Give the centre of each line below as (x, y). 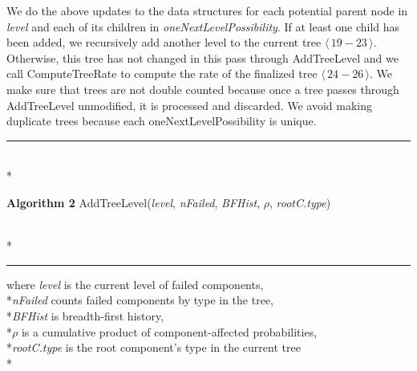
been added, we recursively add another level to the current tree (164, 42)
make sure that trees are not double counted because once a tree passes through (203, 89)
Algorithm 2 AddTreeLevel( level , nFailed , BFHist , (134, 202)
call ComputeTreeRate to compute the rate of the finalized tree (162, 73)
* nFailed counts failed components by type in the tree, (140, 300)
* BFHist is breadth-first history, (85, 315)
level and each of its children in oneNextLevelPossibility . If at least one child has (203, 26)
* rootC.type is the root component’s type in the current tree (154, 347)
